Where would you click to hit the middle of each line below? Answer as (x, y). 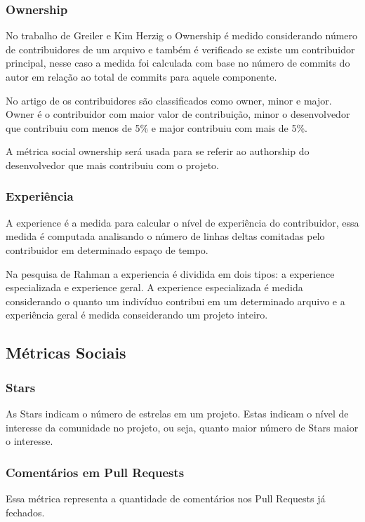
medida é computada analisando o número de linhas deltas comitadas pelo (165, 236)
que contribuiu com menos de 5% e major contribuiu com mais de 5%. (157, 127)
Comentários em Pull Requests (95, 472)
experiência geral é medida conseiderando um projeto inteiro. (137, 315)
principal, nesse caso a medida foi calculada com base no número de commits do (178, 63)
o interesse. (29, 441)
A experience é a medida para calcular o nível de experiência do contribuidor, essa (182, 222)
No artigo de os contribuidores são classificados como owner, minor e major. (169, 100)
